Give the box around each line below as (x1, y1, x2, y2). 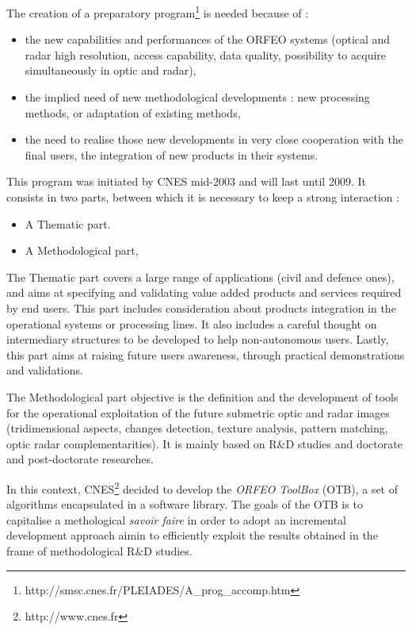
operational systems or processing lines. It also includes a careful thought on (6, 315, 377, 332)
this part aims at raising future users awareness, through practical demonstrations (6, 346, 405, 363)
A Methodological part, (25, 242, 139, 259)
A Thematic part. (25, 215, 111, 232)
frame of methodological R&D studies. (6, 542, 193, 559)
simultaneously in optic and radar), (25, 62, 196, 79)
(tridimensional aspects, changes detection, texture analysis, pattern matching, (6, 420, 388, 436)
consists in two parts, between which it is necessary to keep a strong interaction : (6, 189, 400, 205)
